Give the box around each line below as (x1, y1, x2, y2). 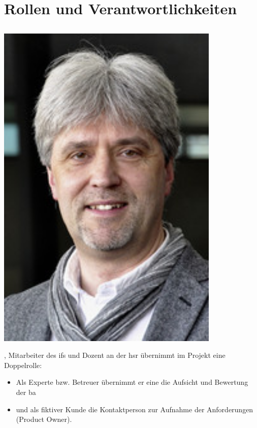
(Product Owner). (16, 414, 72, 424)
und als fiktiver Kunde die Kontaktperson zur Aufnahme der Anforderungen (16, 404, 253, 414)
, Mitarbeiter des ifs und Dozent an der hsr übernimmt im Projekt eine (4, 350, 226, 360)
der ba (16, 386, 36, 397)
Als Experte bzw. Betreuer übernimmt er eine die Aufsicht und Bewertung (16, 377, 248, 387)
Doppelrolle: (4, 359, 42, 370)
